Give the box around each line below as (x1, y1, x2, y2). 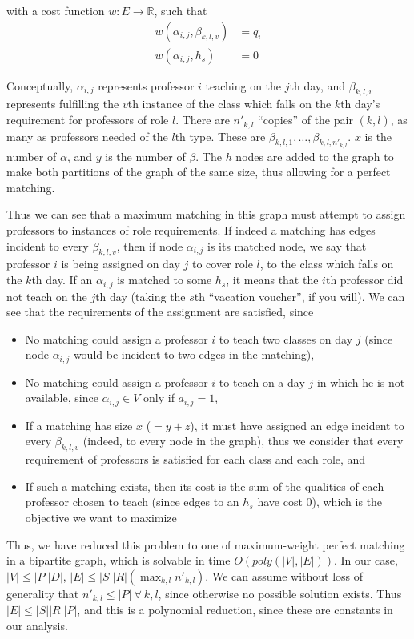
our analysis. (6, 617, 68, 633)
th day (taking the (95, 287, 186, 304)
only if (143, 389, 175, 406)
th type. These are (175, 127, 266, 144)
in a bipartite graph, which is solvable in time (6, 552, 231, 569)
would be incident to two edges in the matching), (73, 346, 315, 363)
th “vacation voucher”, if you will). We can (194, 287, 405, 304)
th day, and (289, 77, 346, 94)
